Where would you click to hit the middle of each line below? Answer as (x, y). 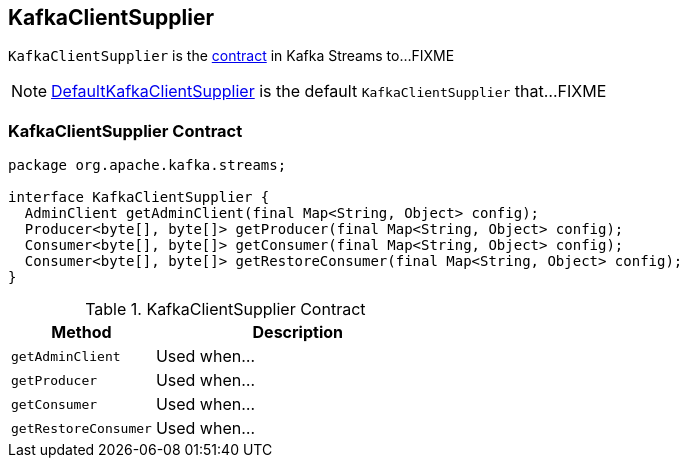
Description (297, 332)
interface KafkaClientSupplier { (139, 197)
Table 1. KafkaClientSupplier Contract (225, 309)
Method (81, 332)
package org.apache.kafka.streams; (147, 165)
